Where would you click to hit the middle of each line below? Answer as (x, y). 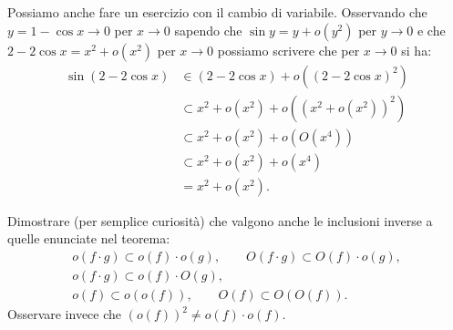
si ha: (417, 50)
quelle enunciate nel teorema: (89, 238)
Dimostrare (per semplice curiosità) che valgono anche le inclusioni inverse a (220, 220)
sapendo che (208, 30)
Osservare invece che (65, 314)
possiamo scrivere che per (288, 50)
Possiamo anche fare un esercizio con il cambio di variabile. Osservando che (217, 12)
